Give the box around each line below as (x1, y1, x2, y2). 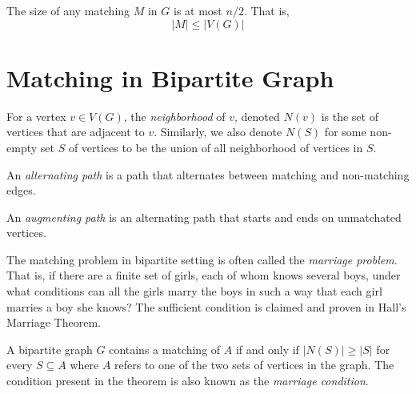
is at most (173, 2, 222, 18)
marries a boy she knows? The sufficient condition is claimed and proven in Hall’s (6, 298, 406, 315)
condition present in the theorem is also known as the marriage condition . (6, 372, 369, 389)
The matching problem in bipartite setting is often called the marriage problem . (6, 251, 398, 267)
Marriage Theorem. (6, 314, 101, 331)
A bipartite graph (6, 340, 93, 357)
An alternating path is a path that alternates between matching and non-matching (6, 166, 410, 183)
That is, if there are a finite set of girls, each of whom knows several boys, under (6, 267, 401, 283)
